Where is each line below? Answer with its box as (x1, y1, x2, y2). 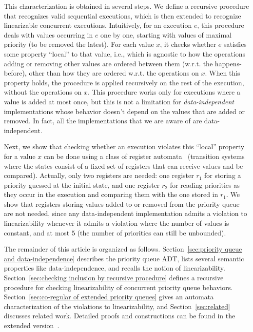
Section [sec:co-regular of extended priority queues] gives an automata (4, 292, 214, 302)
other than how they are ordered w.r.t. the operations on (29, 68, 199, 78)
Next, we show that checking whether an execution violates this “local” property (4, 141, 245, 152)
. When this (205, 68, 240, 78)
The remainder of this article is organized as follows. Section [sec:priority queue (4, 244, 242, 254)
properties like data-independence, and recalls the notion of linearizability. (4, 263, 225, 273)
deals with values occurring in (4, 29, 93, 39)
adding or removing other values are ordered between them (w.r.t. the (4, 58, 213, 68)
